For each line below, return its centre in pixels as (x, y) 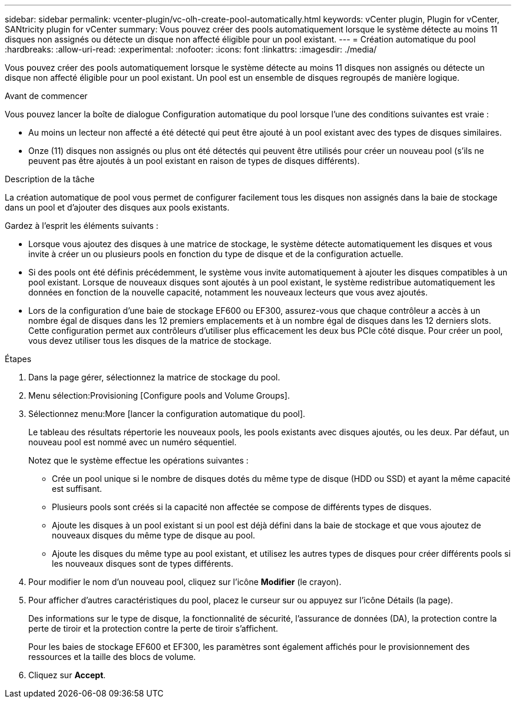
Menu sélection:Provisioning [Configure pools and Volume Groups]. (159, 395)
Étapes (18, 359)
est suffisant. (77, 489)
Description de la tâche (50, 179)
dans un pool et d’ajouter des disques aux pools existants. (117, 207)
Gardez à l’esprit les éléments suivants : (82, 226)
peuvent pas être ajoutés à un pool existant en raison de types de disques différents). (194, 161)
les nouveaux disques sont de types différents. (143, 564)
